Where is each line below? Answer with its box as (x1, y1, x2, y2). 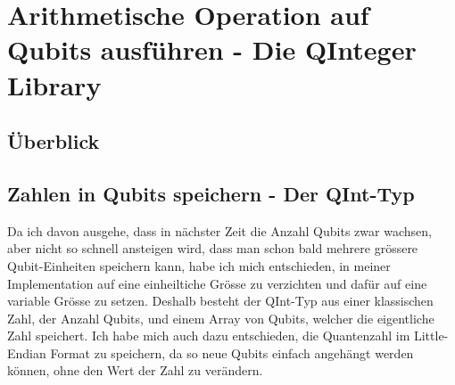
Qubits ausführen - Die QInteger (7, 31, 417, 68)
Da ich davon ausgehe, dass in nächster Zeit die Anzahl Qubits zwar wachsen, (7, 221, 432, 240)
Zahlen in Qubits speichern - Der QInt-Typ (7, 179, 415, 207)
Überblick (7, 127, 100, 155)
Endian (7, 343, 46, 362)
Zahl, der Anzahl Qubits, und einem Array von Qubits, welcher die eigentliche (7, 308, 434, 327)
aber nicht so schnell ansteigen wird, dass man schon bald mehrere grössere (7, 239, 418, 258)
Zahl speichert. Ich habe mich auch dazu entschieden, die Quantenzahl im (7, 326, 410, 345)
